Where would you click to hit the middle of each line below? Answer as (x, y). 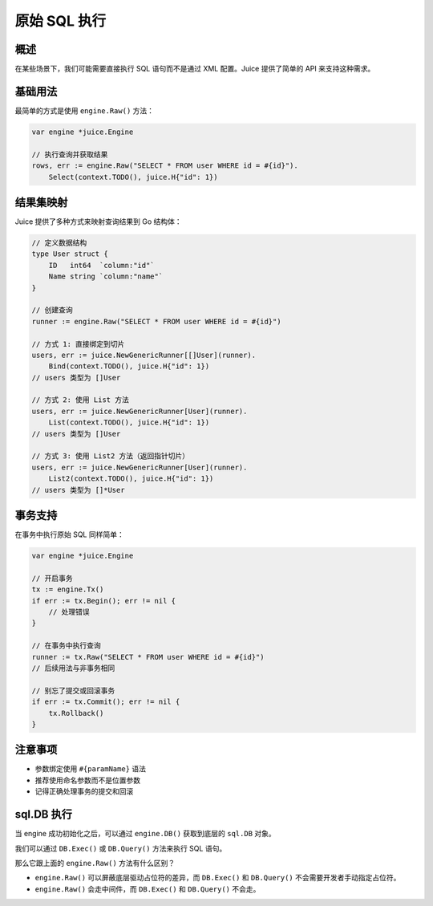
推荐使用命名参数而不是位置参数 (87, 780)
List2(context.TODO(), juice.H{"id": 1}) (131, 479)
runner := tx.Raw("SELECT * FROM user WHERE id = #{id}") (148, 657)
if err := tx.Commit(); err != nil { (106, 702)
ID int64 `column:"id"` (102, 265)
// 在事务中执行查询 (66, 646)
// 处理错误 (69, 612)
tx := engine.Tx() (68, 589)
